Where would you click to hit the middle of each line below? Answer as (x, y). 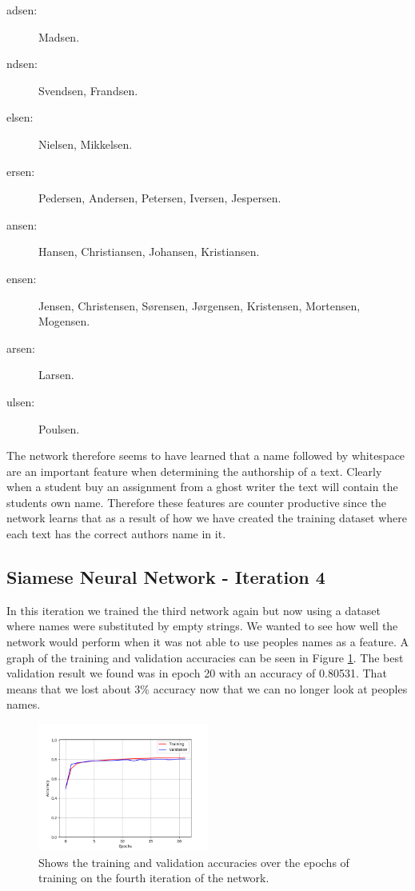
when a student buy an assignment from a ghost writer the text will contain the (202, 487)
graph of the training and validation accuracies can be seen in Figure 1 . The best (205, 657)
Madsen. (59, 36)
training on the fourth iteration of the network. (154, 878)
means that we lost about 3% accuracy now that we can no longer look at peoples (207, 688)
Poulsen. (59, 428)
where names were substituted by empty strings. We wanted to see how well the (202, 626)
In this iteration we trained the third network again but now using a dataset (194, 610)
